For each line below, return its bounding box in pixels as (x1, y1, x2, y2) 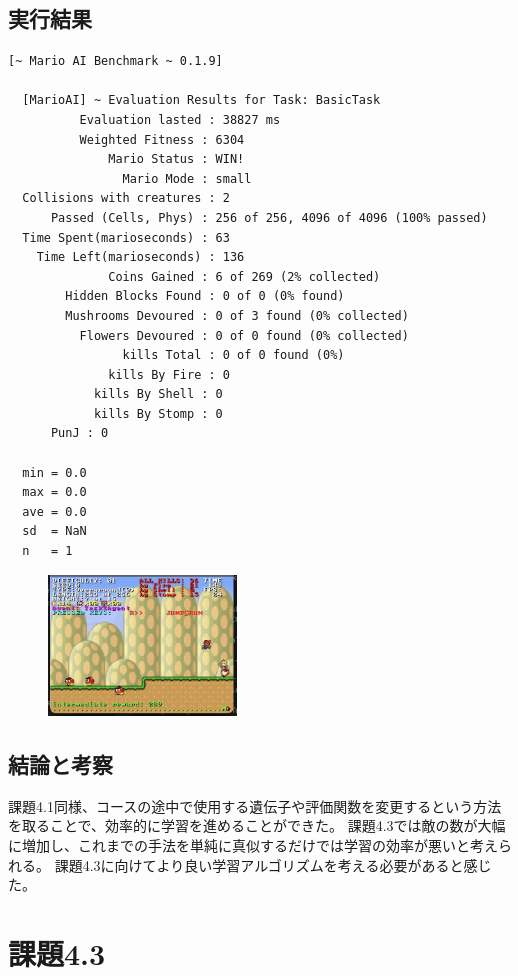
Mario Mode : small (122, 171, 252, 186)
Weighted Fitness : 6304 (79, 132, 245, 147)
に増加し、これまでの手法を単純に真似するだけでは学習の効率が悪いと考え (8, 835, 498, 855)
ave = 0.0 (22, 504, 87, 519)
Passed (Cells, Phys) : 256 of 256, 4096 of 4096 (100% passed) (50, 210, 488, 225)
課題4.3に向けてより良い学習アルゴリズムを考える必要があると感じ (54, 854, 492, 875)
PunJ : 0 (50, 426, 109, 441)
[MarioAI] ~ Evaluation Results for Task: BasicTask (22, 93, 381, 108)
